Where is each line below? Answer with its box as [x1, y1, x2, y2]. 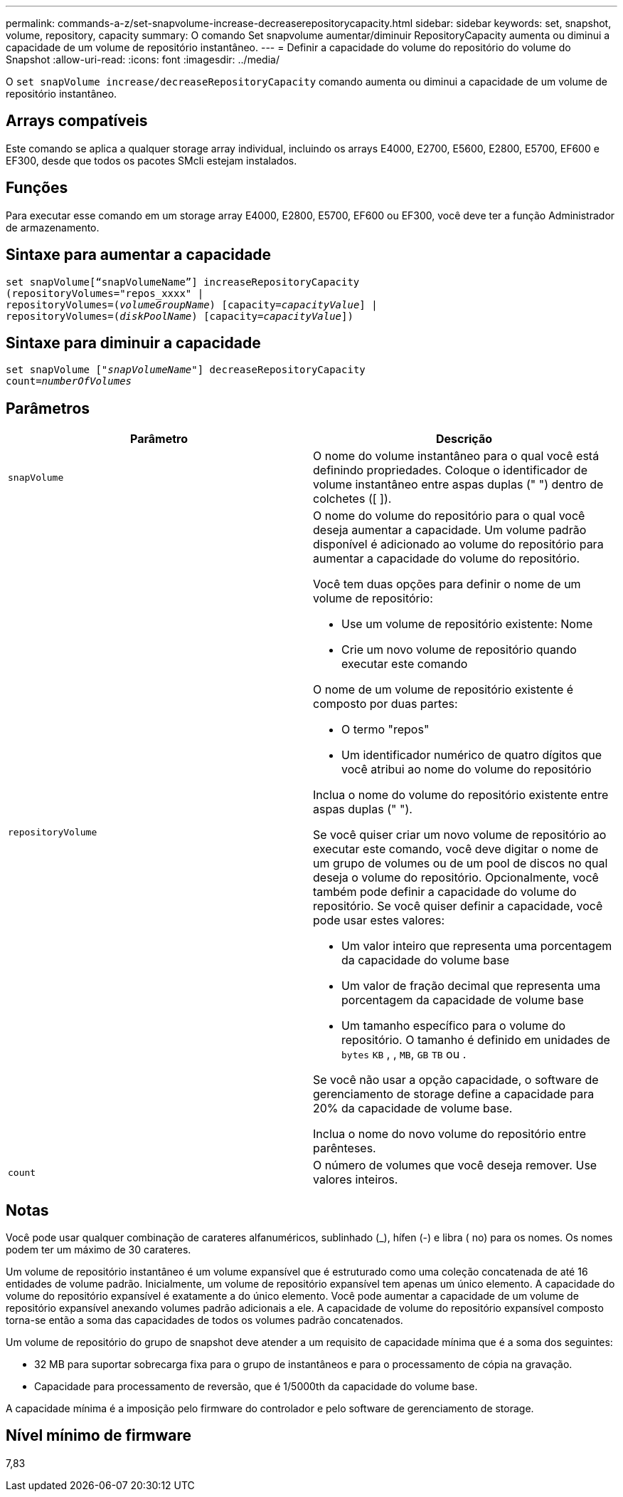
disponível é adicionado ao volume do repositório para [313, 537, 604, 552]
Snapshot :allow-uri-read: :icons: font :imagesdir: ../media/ [6, 53, 279, 66]
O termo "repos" [341, 722, 430, 737]
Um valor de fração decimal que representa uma [341, 979, 601, 993]
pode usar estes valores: [313, 913, 445, 928]
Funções [6, 179, 68, 197]
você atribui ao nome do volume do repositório [341, 762, 592, 777]
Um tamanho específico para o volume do [341, 1018, 566, 1033]
